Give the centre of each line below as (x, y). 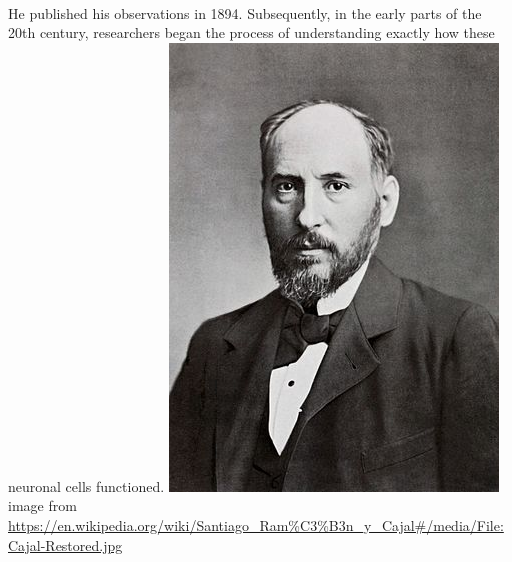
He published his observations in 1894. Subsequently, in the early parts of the (245, 12)
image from (42, 505)
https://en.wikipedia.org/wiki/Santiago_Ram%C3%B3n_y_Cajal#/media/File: (256, 524)
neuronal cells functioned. (86, 485)
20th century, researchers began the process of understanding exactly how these (251, 32)
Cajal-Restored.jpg (65, 544)
